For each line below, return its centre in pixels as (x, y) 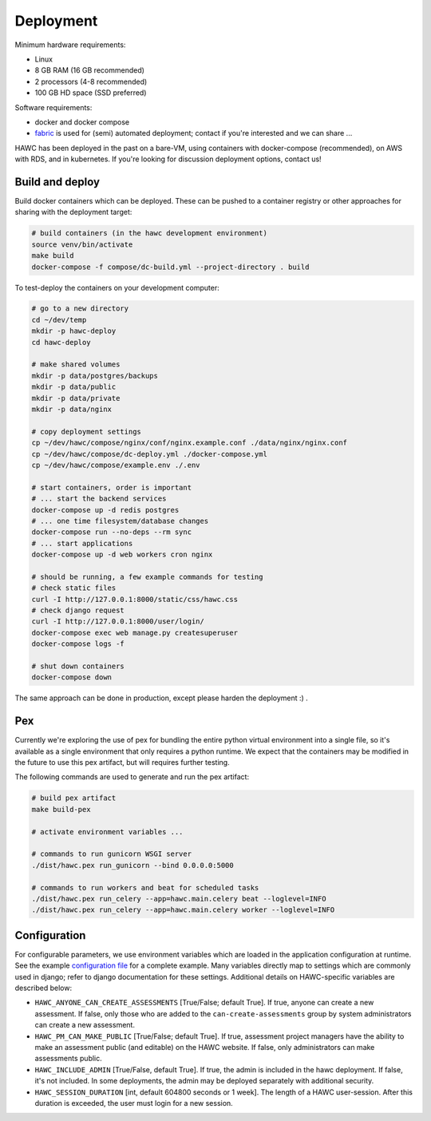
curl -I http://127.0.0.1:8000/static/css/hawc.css (135, 599)
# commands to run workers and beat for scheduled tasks (145, 887)
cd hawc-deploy (61, 342)
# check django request (78, 610)
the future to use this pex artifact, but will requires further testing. (123, 763)
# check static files (74, 588)
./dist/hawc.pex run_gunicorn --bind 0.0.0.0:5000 (133, 865)
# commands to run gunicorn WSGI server (111, 854)
